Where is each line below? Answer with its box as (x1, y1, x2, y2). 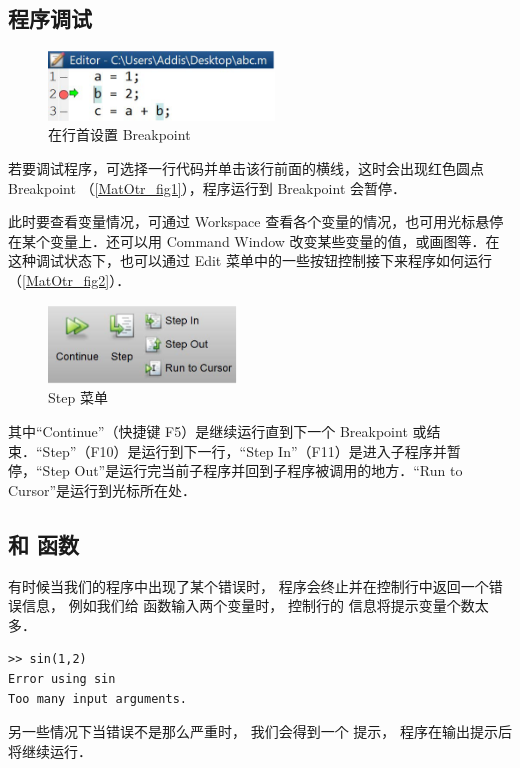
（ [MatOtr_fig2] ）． (8, 269, 131, 290)
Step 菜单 (48, 387, 108, 408)
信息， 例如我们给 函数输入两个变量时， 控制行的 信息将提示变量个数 (21, 595, 475, 616)
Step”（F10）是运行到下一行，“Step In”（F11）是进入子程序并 (42, 440, 447, 461)
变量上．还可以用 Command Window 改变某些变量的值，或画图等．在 (49, 230, 500, 251)
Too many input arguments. (8, 691, 187, 706)
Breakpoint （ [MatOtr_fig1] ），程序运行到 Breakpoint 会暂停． (8, 177, 407, 198)
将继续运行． (8, 740, 92, 761)
